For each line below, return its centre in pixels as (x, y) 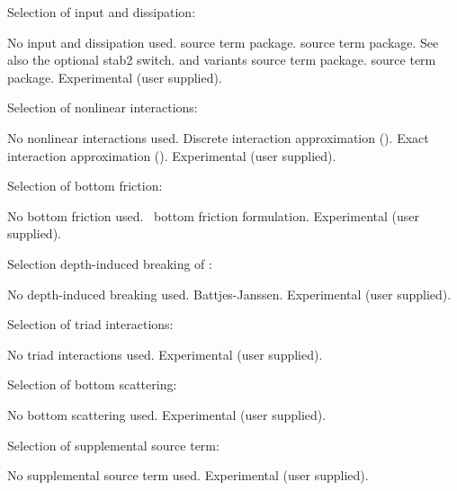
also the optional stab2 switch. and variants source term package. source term (222, 60)
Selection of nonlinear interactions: (103, 107)
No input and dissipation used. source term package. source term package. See (223, 42)
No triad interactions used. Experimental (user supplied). (165, 354)
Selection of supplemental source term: (113, 445)
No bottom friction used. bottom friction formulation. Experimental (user (213, 215)
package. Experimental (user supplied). (115, 77)
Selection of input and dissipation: (102, 12)
